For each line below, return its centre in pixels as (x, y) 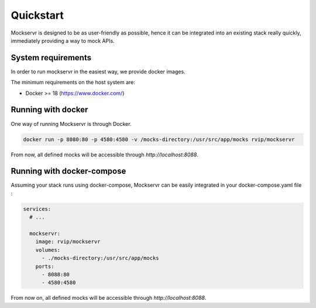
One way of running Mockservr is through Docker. (71, 124)
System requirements (51, 58)
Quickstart (37, 15)
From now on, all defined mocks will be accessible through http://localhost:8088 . (109, 298)
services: (37, 209)
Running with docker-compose (68, 171)
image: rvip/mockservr (68, 242)
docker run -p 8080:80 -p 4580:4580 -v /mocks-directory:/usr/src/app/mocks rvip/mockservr (159, 139)
